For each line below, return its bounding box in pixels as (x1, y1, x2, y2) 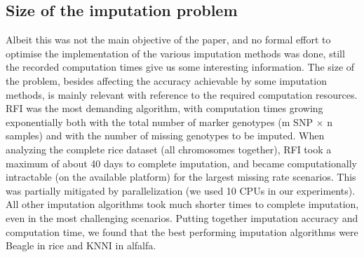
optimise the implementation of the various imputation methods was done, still (6, 46, 345, 60)
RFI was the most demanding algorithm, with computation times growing (6, 101, 323, 116)
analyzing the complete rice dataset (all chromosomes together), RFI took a (6, 141, 332, 156)
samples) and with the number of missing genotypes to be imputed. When (6, 128, 325, 143)
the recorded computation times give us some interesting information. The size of (6, 60, 355, 74)
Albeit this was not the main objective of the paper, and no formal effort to (6, 32, 331, 47)
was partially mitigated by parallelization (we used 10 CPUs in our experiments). (6, 183, 356, 197)
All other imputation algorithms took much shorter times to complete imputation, (6, 197, 359, 211)
